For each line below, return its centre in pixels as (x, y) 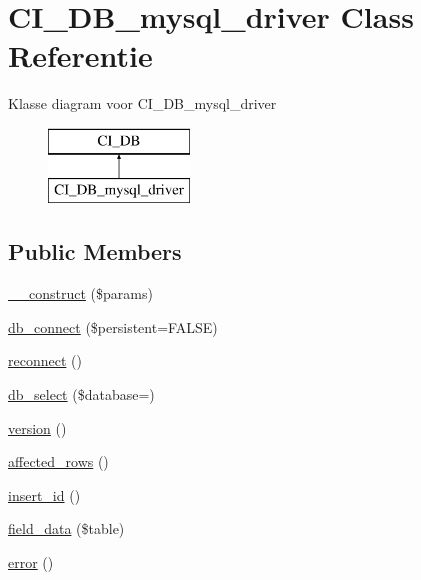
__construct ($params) (80, 293)
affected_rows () (58, 461)
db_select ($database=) (81, 394)
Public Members (95, 251)
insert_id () (44, 494)
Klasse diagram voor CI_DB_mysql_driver (142, 103)
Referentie (80, 55)
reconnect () (45, 360)
